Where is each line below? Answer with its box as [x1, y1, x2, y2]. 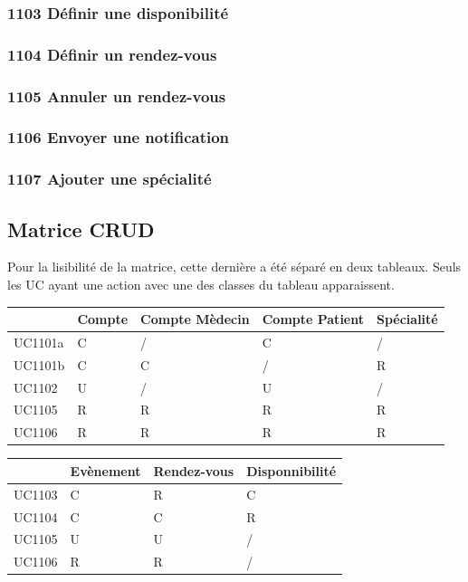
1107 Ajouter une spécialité [7, 167, 212, 190]
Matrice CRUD [7, 215, 155, 243]
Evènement [70, 461, 141, 480]
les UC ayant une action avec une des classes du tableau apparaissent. [7, 275, 395, 294]
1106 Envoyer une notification [7, 126, 230, 148]
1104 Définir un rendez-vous [7, 43, 217, 65]
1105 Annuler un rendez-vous [7, 84, 226, 107]
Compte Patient [262, 310, 364, 329]
